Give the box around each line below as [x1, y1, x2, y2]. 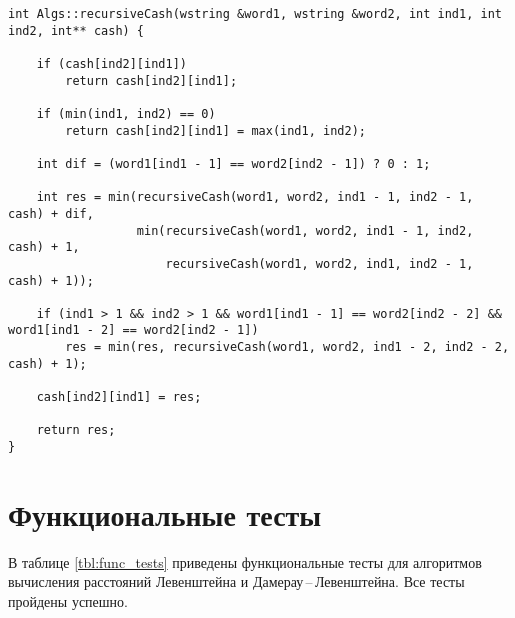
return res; [36, 423, 116, 438]
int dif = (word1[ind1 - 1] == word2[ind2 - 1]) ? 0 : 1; [36, 156, 431, 171]
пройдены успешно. [8, 591, 128, 612]
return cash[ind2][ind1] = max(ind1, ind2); [65, 123, 366, 138]
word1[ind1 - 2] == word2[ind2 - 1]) [8, 323, 259, 338]
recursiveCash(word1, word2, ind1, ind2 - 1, [165, 256, 474, 271]
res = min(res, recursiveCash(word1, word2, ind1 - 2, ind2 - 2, [65, 340, 510, 355]
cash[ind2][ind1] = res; [36, 390, 202, 405]
